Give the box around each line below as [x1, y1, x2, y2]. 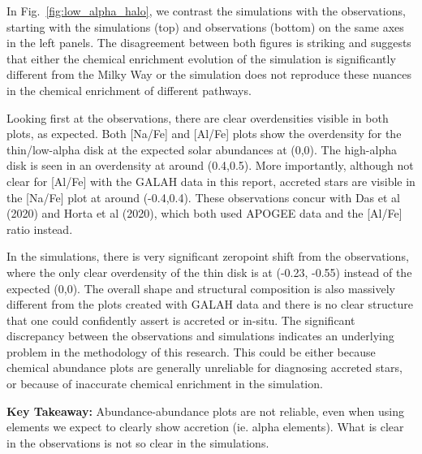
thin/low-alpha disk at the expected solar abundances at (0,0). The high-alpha [6, 141, 397, 158]
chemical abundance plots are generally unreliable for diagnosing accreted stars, [6, 359, 403, 376]
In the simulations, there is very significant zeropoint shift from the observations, [6, 248, 409, 265]
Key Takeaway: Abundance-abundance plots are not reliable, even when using [6, 402, 404, 419]
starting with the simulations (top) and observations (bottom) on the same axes [6, 18, 404, 35]
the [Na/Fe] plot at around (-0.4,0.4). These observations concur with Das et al [6, 188, 400, 205]
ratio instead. [6, 220, 73, 237]
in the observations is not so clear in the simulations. [6, 434, 269, 451]
